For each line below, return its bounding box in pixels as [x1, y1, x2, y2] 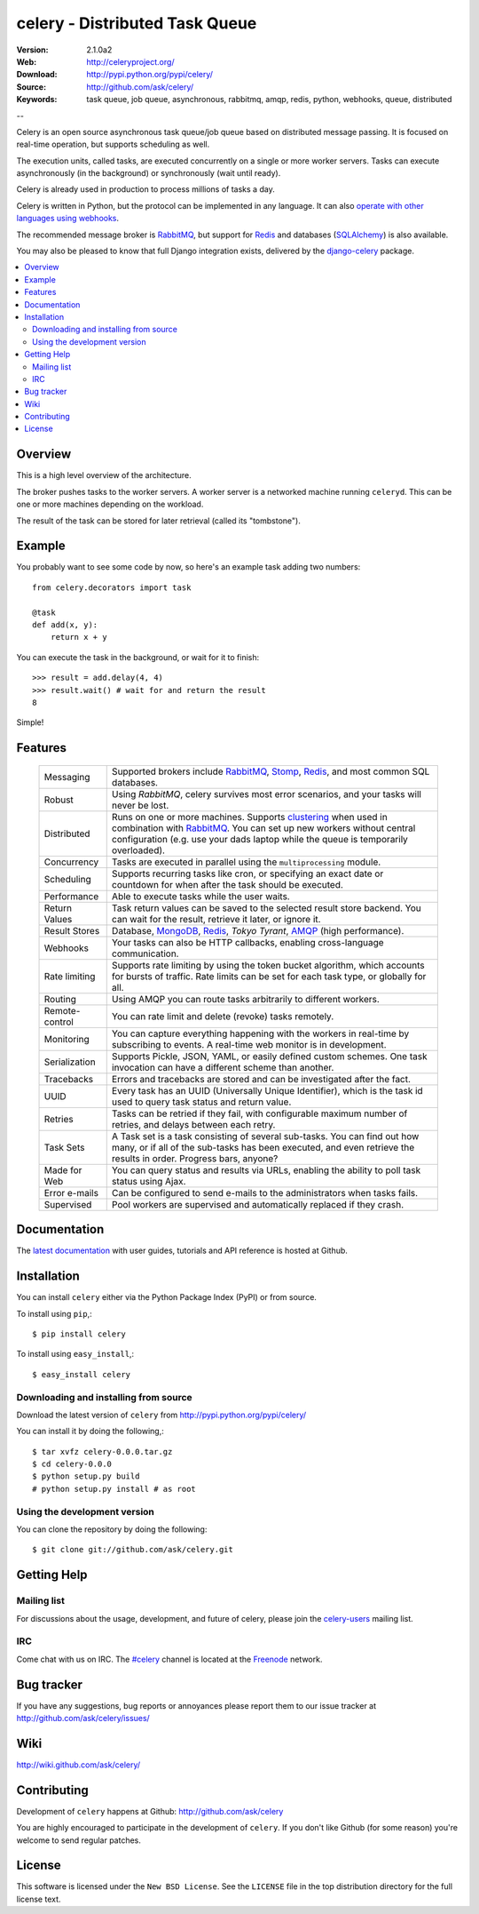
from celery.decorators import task [32, 582, 192, 593]
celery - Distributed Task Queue [16, 13, 257, 33]
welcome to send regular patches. [16, 1835, 142, 1846]
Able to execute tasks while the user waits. [111, 889, 290, 902]
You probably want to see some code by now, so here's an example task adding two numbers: [16, 562, 361, 572]
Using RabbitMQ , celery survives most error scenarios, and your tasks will [111, 787, 421, 800]
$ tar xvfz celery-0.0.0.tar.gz [32, 1447, 173, 1456]
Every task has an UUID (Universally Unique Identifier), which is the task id [111, 1084, 423, 1097]
